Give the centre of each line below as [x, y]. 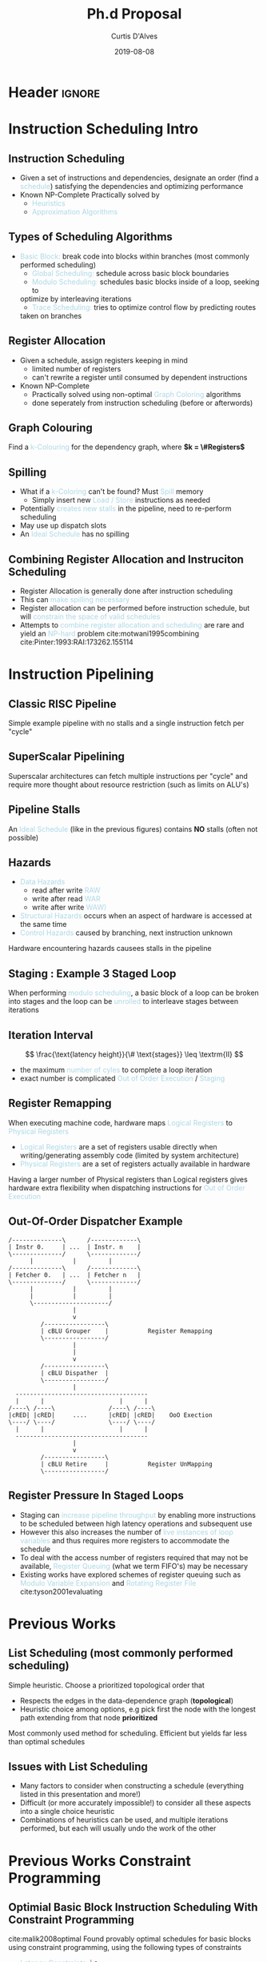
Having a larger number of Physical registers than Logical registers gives [128, 1179]
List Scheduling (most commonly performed [121, 1653]
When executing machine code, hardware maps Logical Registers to [121, 1122]
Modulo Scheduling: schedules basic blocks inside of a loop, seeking [145, 282]
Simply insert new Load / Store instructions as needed [121, 500]
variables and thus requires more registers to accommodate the [125, 1540]
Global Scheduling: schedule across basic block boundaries [130, 273]
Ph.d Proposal [134, 14]
